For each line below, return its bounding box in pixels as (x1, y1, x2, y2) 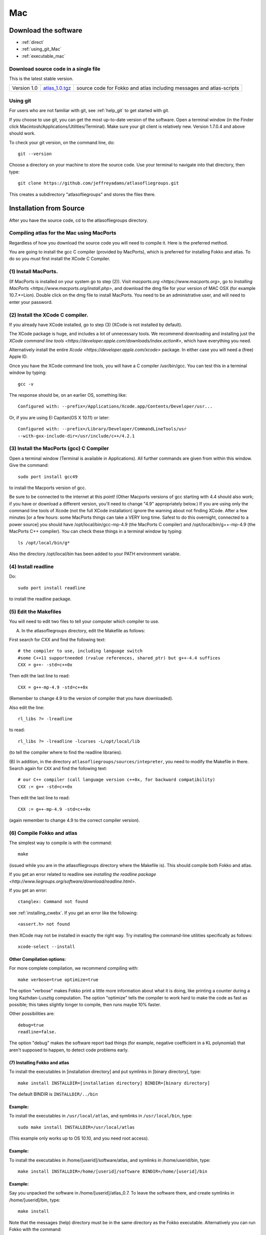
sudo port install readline (18, 585, 86, 590)
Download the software (9, 26, 82, 35)
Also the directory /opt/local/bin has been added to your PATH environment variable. (9, 551, 181, 557)
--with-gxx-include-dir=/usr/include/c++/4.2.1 (18, 433, 135, 439)
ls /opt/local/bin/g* (18, 540, 70, 545)
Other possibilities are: (9, 1011, 55, 1017)
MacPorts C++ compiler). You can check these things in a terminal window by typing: (9, 529, 182, 535)
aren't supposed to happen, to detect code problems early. (9, 1047, 129, 1053)
